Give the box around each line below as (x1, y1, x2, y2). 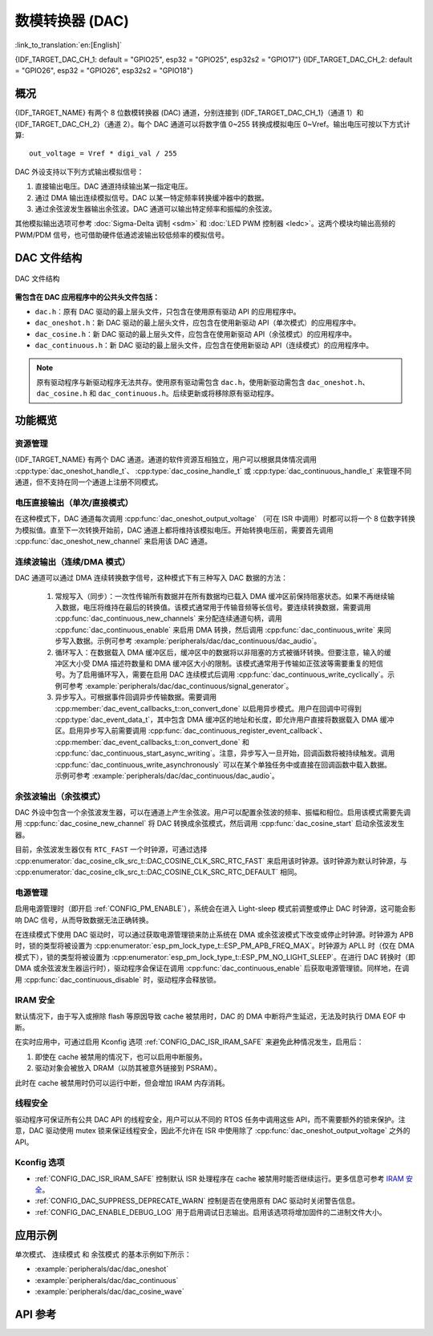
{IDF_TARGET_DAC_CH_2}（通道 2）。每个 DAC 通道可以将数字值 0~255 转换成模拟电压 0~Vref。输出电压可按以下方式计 (14, 119, 411, 128)
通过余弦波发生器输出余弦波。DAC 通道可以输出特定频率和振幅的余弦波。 (34, 204, 277, 213)
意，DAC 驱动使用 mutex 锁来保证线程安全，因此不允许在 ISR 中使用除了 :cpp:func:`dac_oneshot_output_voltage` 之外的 (14, 1126, 411, 1136)
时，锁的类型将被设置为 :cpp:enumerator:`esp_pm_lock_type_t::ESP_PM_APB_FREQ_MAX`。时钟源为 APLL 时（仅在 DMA (14, 941, 415, 950)
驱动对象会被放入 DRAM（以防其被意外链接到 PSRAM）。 (34, 1063, 222, 1073)
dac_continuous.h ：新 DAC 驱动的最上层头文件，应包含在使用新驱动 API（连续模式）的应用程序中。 (34, 341, 374, 350)
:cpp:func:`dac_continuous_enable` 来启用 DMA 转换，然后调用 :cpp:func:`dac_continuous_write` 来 (55, 625, 385, 634)
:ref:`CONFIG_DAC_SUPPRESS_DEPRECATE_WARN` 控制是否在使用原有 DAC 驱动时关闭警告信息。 (34, 1196, 360, 1206)
